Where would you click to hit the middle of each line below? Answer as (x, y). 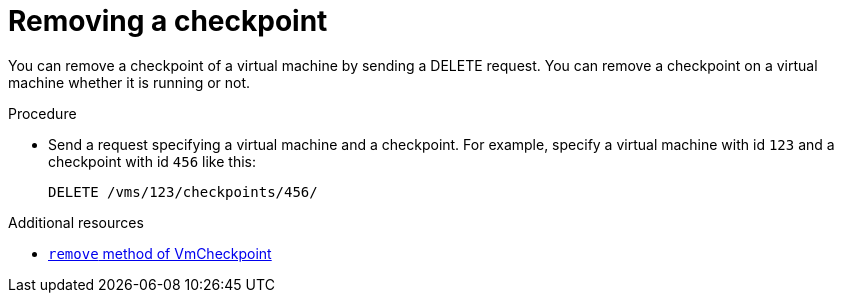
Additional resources (76, 222)
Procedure (42, 113)
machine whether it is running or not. (129, 82)
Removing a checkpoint (168, 21)
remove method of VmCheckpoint (160, 253)
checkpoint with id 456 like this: (152, 161)
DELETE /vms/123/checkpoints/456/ (183, 191)
